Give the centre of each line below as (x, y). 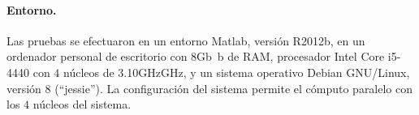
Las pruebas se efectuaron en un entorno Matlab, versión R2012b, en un (186, 40)
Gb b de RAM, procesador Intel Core (291, 56)
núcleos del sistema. (82, 104)
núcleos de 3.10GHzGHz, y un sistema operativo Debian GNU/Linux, (236, 72)
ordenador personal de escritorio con (97, 56)
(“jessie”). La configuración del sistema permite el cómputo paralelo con (234, 88)
